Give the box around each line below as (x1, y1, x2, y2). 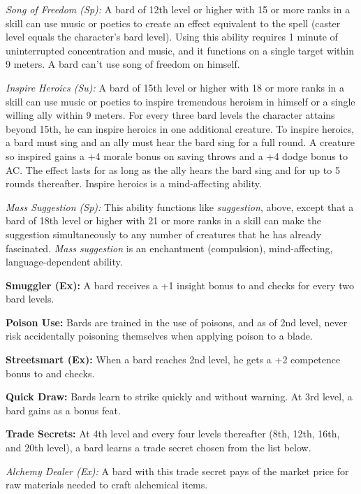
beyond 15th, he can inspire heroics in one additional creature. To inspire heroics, (6, 121, 355, 136)
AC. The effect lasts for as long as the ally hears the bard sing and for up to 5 (6, 162, 340, 177)
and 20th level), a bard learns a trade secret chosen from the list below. (6, 440, 311, 455)
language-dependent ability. (6, 254, 123, 269)
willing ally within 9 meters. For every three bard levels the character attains (6, 108, 335, 122)
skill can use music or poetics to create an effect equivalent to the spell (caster (6, 15, 341, 30)
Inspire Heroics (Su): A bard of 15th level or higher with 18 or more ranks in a (6, 80, 345, 94)
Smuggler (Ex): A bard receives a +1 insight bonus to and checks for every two (6, 277, 354, 292)
